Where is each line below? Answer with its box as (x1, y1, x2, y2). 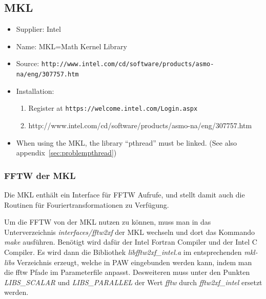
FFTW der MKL (4, 169, 76, 182)
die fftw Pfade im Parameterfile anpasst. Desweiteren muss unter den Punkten (4, 267, 250, 277)
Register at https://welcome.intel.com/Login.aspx (28, 103, 198, 113)
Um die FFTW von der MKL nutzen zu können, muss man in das (4, 216, 211, 227)
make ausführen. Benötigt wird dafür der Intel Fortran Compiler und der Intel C (4, 236, 257, 247)
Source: (16, 58, 39, 69)
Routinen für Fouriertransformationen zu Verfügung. (4, 199, 169, 210)
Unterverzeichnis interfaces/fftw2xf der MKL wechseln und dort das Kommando (4, 226, 255, 237)
